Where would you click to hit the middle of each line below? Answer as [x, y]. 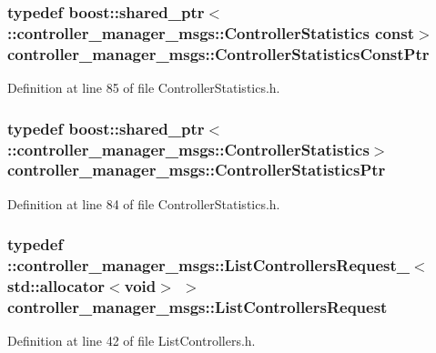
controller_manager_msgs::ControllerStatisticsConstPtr [218, 53]
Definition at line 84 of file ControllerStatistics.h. [144, 203]
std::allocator [56, 286]
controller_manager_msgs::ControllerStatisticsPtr [197, 170]
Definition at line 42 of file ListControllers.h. [132, 341]
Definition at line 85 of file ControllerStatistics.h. [144, 88]
